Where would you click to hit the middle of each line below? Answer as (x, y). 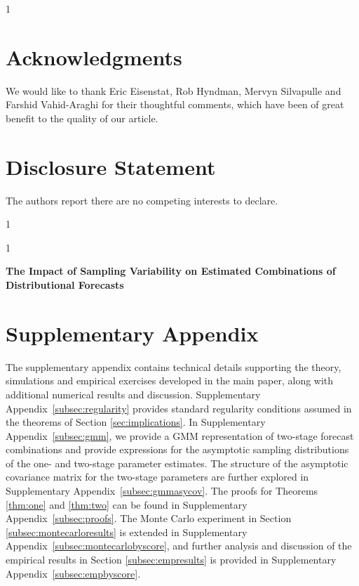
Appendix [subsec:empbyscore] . (73, 573)
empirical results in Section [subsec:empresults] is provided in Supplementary (171, 560)
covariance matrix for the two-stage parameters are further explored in (157, 477)
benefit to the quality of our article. (82, 118)
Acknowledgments (94, 57)
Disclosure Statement (111, 166)
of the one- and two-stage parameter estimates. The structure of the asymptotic (177, 463)
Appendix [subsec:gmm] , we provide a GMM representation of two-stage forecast (180, 435)
